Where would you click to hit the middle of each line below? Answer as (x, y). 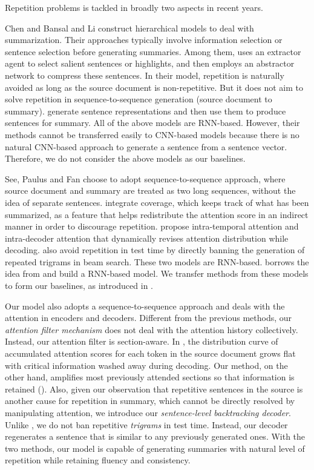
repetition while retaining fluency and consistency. (98, 460)
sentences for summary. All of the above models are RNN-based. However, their (152, 123)
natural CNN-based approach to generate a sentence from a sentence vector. (146, 146)
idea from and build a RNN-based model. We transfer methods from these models (157, 273)
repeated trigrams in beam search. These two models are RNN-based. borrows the (157, 261)
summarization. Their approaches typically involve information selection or (144, 40)
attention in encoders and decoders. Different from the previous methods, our (149, 318)
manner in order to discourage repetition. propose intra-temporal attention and (152, 226)
